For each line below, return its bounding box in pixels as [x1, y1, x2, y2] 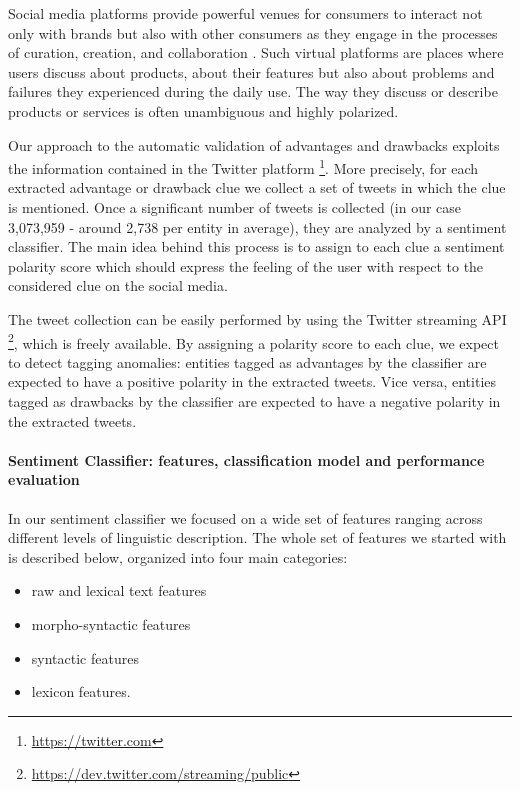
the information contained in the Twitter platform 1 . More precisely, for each [8, 155, 479, 178]
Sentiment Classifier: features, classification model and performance [8, 449, 485, 470]
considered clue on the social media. [8, 275, 228, 296]
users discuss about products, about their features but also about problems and [8, 61, 495, 82]
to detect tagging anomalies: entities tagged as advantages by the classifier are [8, 351, 487, 372]
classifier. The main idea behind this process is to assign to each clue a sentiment [8, 236, 505, 257]
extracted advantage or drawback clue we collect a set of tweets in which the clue [8, 177, 506, 198]
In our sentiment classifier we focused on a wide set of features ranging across [8, 507, 483, 528]
